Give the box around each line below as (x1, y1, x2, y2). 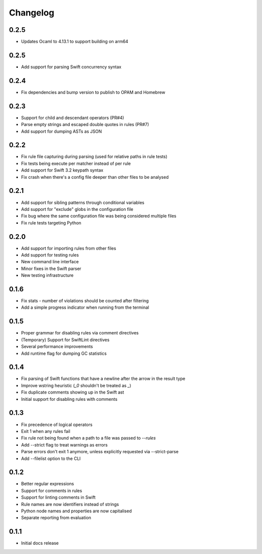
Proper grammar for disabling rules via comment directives (21, 330, 139, 336)
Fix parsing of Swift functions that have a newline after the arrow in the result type (21, 376, 185, 381)
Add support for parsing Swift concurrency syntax (21, 63, 121, 70)
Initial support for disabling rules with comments (21, 396, 117, 402)
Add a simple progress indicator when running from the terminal (21, 304, 149, 310)
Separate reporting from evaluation (21, 515, 92, 521)
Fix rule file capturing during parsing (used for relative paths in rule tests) (21, 154, 167, 159)
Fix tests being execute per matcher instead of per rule (21, 160, 131, 166)
